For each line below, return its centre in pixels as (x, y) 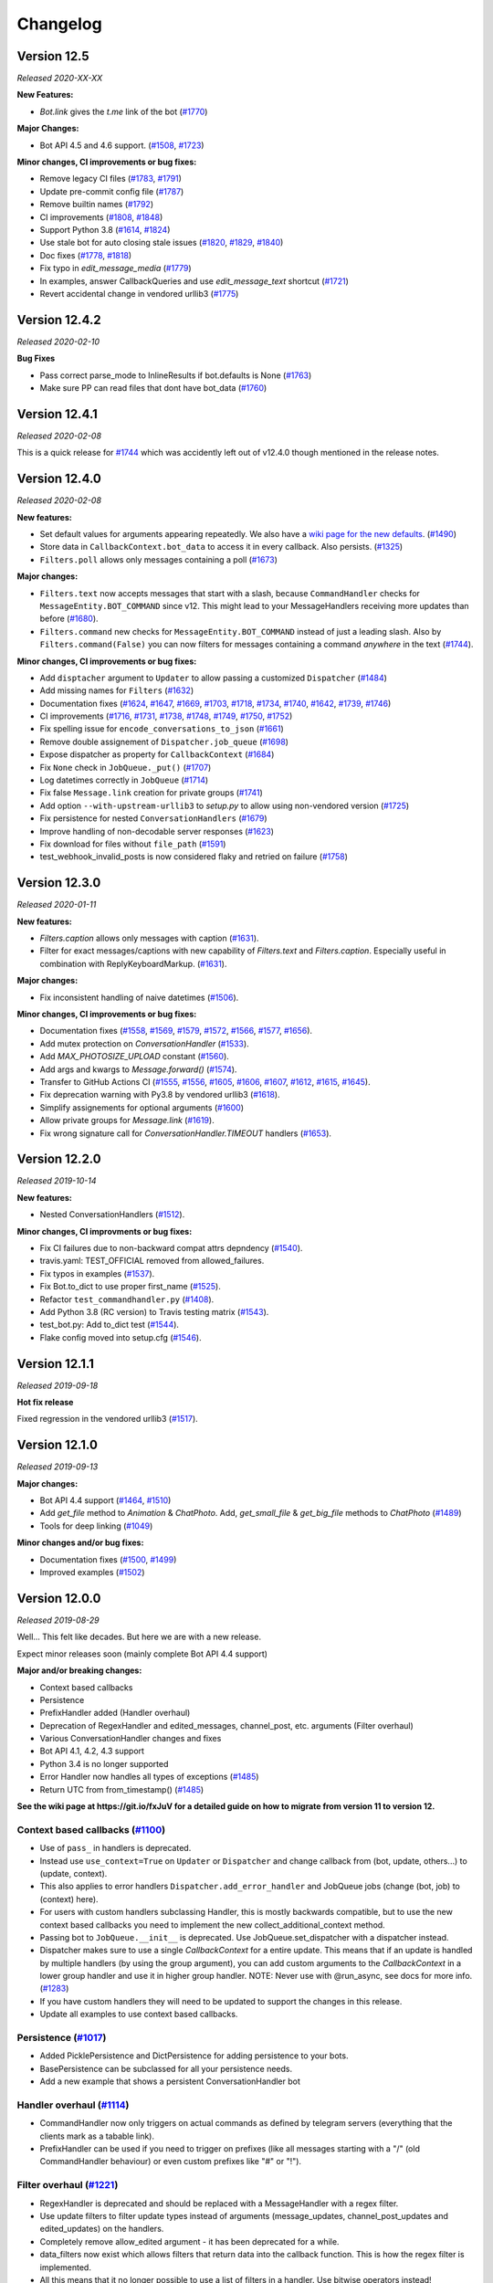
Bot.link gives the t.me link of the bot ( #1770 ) (124, 111)
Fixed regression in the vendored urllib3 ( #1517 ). (107, 1419)
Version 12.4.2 (59, 320)
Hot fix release (45, 1403)
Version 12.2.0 (59, 1159)
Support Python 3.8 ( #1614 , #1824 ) (105, 229)
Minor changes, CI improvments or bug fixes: (105, 1231)
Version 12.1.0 (57, 1445)
